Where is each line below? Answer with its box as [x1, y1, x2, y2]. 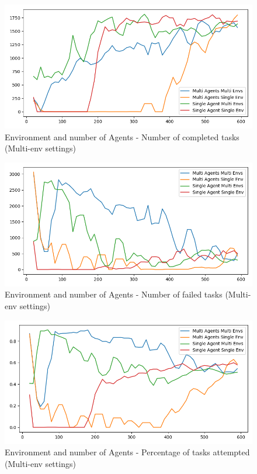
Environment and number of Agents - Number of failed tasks [5, 288, 223, 300]
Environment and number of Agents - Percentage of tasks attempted [5, 446, 250, 458]
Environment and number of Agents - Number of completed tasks [5, 130, 239, 143]
